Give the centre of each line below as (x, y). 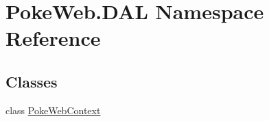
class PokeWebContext (53, 110)
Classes (32, 81)
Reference (53, 38)
